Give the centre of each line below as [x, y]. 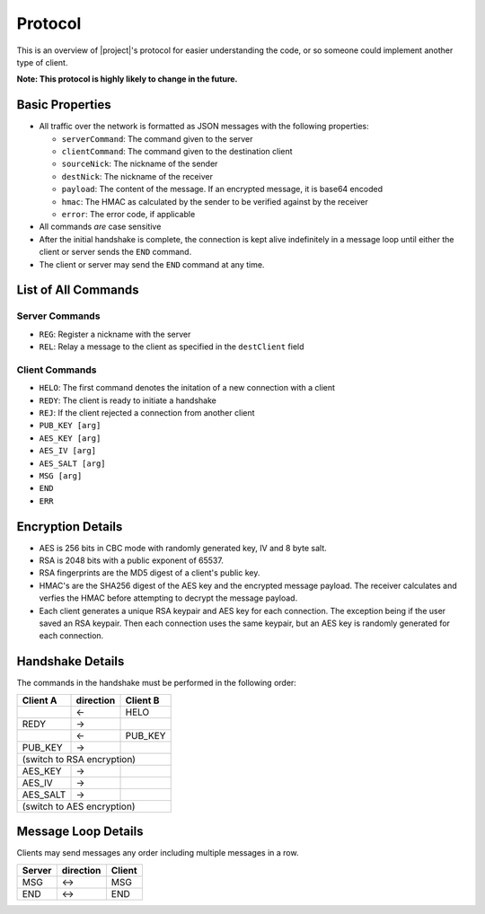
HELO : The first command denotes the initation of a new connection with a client [187, 388]
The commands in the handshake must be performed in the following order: [156, 683]
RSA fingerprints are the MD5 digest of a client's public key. [150, 573]
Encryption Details [70, 527]
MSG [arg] [61, 475]
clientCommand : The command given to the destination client [177, 152]
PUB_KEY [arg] [70, 426]
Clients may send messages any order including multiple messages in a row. [158, 853]
